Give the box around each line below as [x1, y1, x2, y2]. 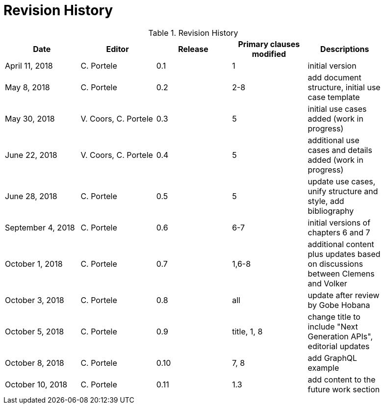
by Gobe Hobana [307, 300, 370, 310]
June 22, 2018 [5, 150, 57, 160]
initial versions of [307, 217, 371, 228]
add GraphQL [307, 353, 358, 363]
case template [307, 92, 360, 102]
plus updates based [307, 249, 381, 259]
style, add [307, 196, 344, 206]
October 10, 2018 [5, 379, 68, 389]
